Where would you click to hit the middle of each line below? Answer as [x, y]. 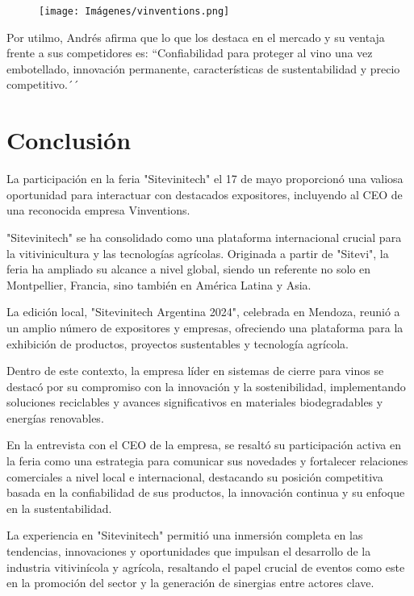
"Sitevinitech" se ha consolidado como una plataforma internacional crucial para [204, 237]
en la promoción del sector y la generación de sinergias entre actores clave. [190, 583]
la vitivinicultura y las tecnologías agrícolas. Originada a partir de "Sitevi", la [198, 253]
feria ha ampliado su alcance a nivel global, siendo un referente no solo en [189, 269]
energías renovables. [55, 417]
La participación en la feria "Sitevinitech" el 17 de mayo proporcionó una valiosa [205, 179]
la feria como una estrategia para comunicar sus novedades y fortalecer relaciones [207, 461]
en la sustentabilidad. [59, 508]
